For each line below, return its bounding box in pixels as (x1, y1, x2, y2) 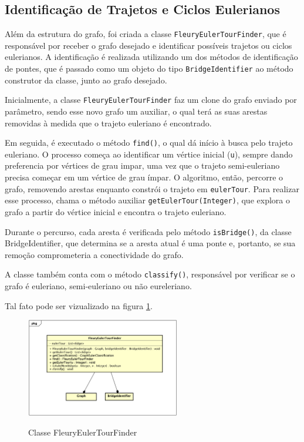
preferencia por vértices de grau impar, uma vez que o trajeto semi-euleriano (5, 159, 280, 172)
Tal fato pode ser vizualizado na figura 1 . (5, 299, 153, 312)
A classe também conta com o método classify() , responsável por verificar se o (5, 268, 295, 280)
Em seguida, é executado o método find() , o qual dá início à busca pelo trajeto (5, 136, 293, 149)
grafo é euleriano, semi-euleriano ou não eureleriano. (5, 280, 192, 292)
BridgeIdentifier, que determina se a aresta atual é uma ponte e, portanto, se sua (5, 237, 296, 249)
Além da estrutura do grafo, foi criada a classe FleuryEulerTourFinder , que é (5, 28, 286, 40)
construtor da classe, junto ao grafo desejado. (5, 73, 167, 86)
